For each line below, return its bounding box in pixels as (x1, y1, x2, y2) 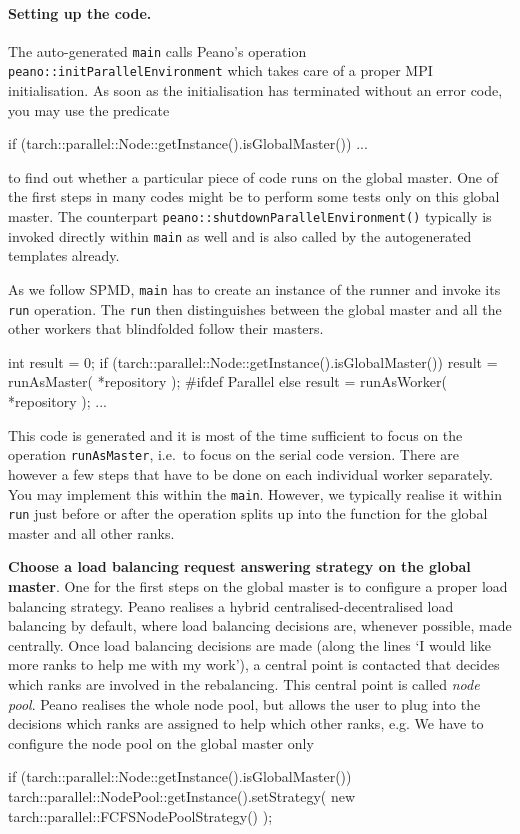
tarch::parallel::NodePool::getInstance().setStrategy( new (8, 785, 356, 806)
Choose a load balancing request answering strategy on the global (8, 556, 471, 577)
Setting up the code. (8, 2, 152, 23)
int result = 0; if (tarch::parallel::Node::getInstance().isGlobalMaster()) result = (8, 351, 498, 372)
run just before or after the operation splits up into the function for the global (8, 503, 488, 524)
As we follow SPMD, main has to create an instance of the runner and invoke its (8, 278, 501, 299)
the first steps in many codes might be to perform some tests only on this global (8, 186, 500, 207)
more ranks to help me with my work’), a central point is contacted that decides (8, 654, 500, 675)
